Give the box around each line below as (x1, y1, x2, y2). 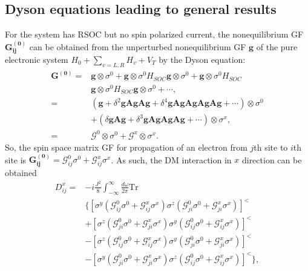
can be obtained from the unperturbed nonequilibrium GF (29, 40, 246, 53)
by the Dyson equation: (159, 53, 246, 66)
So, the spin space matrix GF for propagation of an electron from (5, 140, 247, 153)
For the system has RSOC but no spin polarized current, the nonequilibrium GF (5, 28, 304, 41)
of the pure (256, 40, 298, 53)
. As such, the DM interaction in (111, 153, 232, 166)
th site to (254, 140, 288, 153)
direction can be (241, 153, 302, 166)
